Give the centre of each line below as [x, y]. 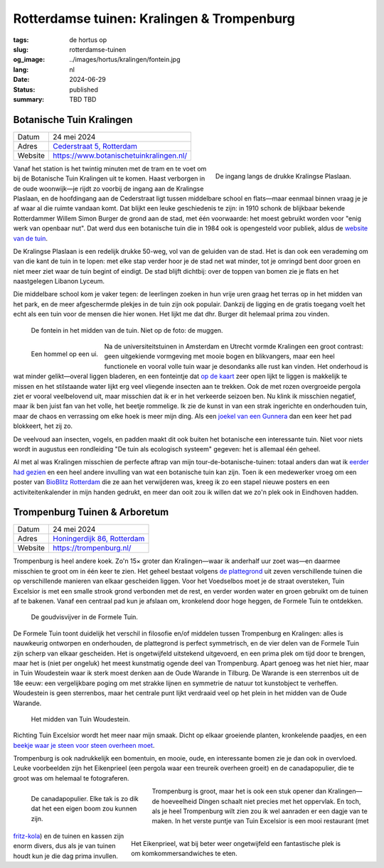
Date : [21, 80]
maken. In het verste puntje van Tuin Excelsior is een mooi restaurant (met [260, 821]
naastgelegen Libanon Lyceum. [59, 282]
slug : [21, 49]
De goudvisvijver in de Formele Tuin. [85, 617]
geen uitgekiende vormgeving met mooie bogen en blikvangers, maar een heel [219, 356]
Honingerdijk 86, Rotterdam [99, 539]
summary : [29, 99]
